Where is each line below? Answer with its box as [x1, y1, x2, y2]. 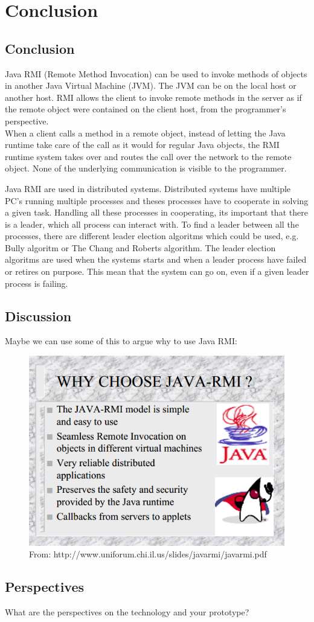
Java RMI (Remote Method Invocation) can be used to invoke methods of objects [5, 67, 307, 80]
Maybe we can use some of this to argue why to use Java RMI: [5, 335, 237, 347]
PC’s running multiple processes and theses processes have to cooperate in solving [5, 194, 309, 207]
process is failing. [5, 277, 68, 289]
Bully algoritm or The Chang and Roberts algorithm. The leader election [5, 241, 276, 254]
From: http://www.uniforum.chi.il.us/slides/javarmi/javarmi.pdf [29, 548, 267, 560]
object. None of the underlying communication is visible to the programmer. [5, 162, 287, 175]
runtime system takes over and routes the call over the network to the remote [5, 150, 292, 162]
